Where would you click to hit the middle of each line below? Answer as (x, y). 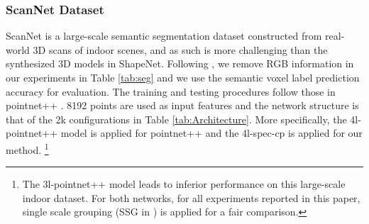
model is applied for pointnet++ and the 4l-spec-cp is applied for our (211, 133)
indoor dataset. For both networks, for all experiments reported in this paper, (191, 197)
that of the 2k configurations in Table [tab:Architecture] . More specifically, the (176, 119)
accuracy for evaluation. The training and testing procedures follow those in (171, 91)
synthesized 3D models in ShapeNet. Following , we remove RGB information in (180, 63)
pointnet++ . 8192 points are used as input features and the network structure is (182, 105)
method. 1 (27, 148)
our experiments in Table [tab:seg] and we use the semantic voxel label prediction (183, 77)
